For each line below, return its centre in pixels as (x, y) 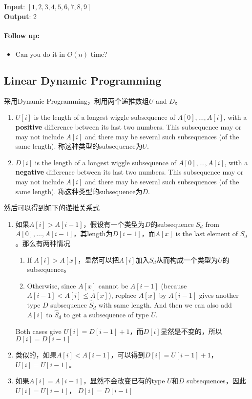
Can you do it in (40, 54)
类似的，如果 (36, 355)
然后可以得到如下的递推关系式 (52, 208)
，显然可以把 (98, 259)
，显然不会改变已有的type (124, 381)
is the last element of (207, 233)
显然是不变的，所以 (191, 331)
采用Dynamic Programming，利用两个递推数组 (76, 100)
